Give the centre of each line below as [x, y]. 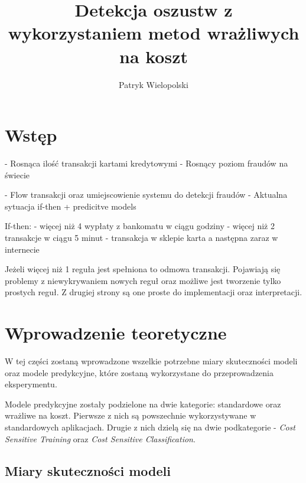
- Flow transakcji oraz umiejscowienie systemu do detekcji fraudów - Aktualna [146, 195]
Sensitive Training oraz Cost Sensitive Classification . [100, 438]
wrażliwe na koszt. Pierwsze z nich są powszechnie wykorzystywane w [131, 415]
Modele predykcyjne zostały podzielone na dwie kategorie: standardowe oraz [143, 404]
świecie [17, 174]
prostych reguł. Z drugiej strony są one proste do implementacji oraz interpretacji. [154, 292]
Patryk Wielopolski [154, 84]
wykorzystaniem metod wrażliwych [154, 33]
